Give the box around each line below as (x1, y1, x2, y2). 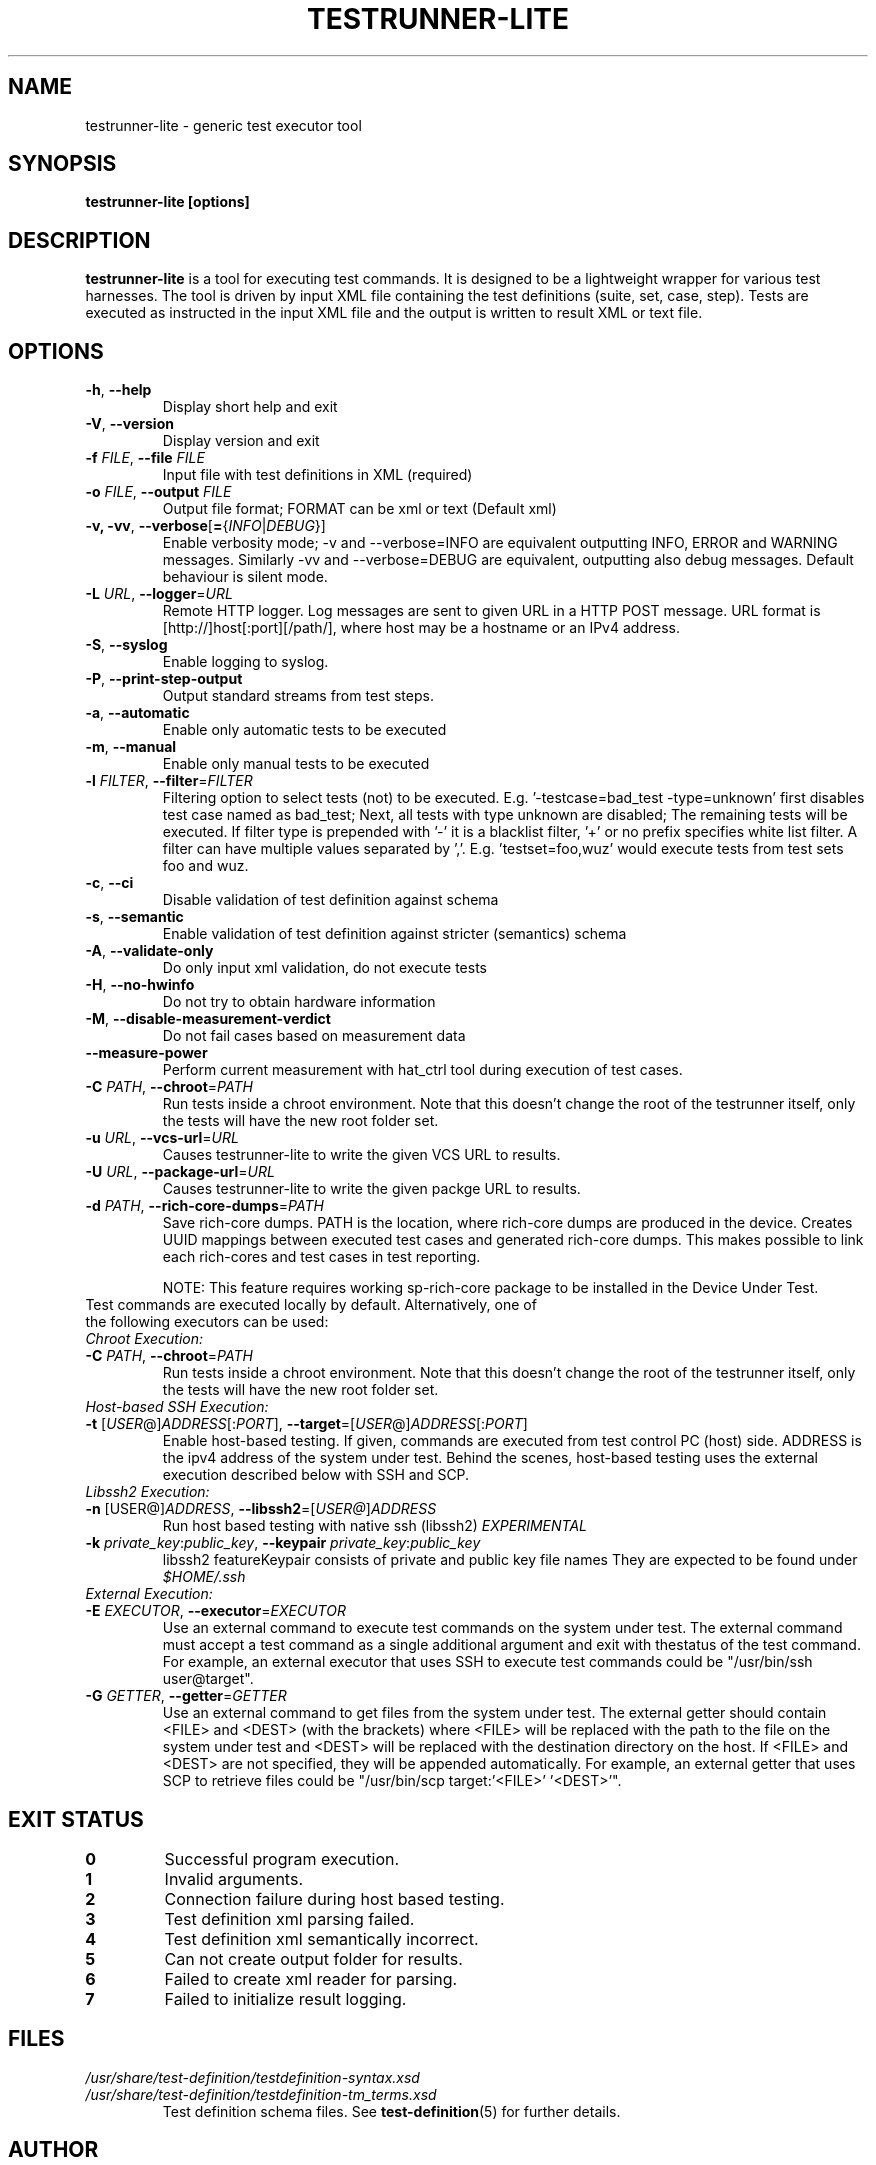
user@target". (162, 1670, 254, 1688)
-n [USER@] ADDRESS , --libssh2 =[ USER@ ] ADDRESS (85, 1500, 437, 1518)
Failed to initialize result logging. (164, 1988, 407, 2009)
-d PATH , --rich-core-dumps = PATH (85, 1197, 324, 1215)
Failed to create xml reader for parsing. (164, 1968, 458, 1989)
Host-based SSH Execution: (85, 1398, 269, 1416)
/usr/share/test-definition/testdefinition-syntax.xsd (85, 2068, 420, 2086)
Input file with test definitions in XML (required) (162, 466, 473, 484)
